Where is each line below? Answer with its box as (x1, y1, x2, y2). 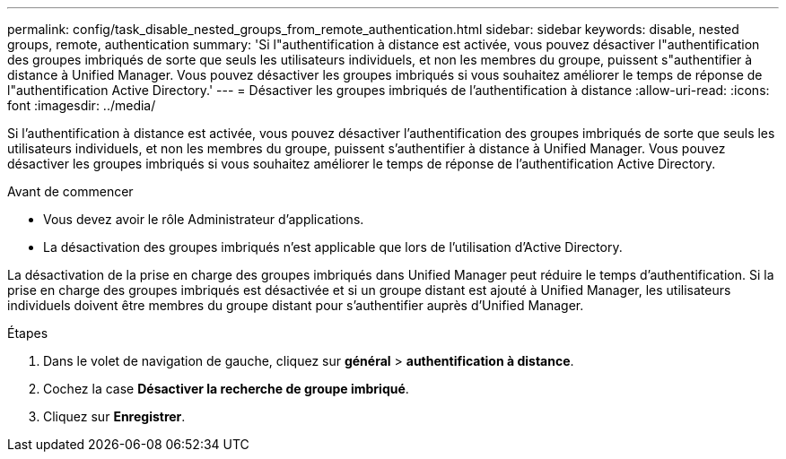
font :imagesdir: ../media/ (7, 98, 156, 113)
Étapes (7, 325, 48, 341)
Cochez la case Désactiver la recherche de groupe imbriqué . (43, 381, 409, 396)
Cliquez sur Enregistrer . (43, 409, 186, 424)
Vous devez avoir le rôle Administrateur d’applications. (43, 212, 364, 227)
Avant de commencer (7, 184, 134, 199)
